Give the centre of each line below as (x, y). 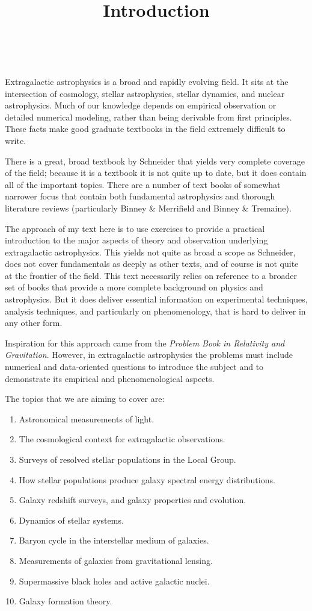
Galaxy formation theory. (66, 601)
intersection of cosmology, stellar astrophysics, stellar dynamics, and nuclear (145, 93)
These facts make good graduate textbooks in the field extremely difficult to (145, 129)
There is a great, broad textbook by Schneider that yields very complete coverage (155, 161)
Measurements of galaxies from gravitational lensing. (116, 560)
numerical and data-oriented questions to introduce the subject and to (134, 367)
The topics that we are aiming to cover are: (85, 399)
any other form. (34, 323)
